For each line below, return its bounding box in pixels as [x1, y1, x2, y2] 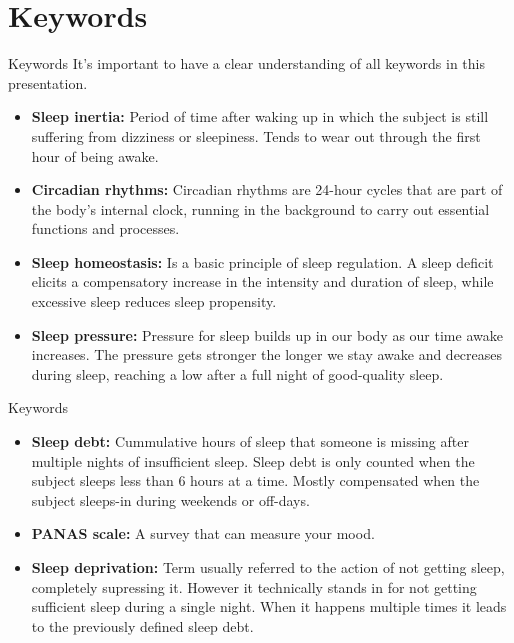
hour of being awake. [31, 145, 159, 166]
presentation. [8, 72, 88, 93]
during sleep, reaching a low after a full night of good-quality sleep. [31, 363, 444, 384]
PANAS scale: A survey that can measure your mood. [31, 523, 375, 544]
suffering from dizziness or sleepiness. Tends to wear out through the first [31, 125, 481, 146]
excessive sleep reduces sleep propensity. [31, 291, 277, 312]
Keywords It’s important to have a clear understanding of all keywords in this [8, 53, 485, 74]
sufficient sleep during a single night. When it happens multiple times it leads [31, 596, 507, 617]
